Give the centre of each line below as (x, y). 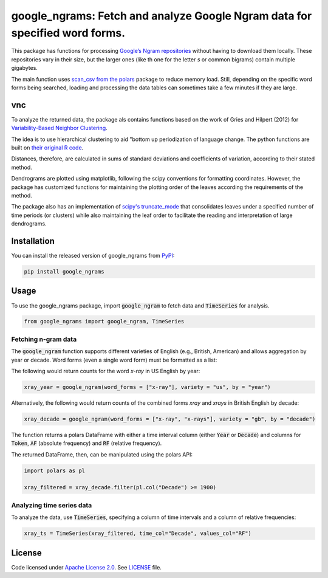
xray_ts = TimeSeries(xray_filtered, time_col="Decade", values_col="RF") (138, 534)
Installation (33, 241)
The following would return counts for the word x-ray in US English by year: (106, 371)
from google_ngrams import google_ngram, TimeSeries (104, 322)
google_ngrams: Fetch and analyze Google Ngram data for (162, 16)
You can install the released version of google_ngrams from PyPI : (93, 256)
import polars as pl (54, 470)
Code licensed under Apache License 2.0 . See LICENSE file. (87, 567)
